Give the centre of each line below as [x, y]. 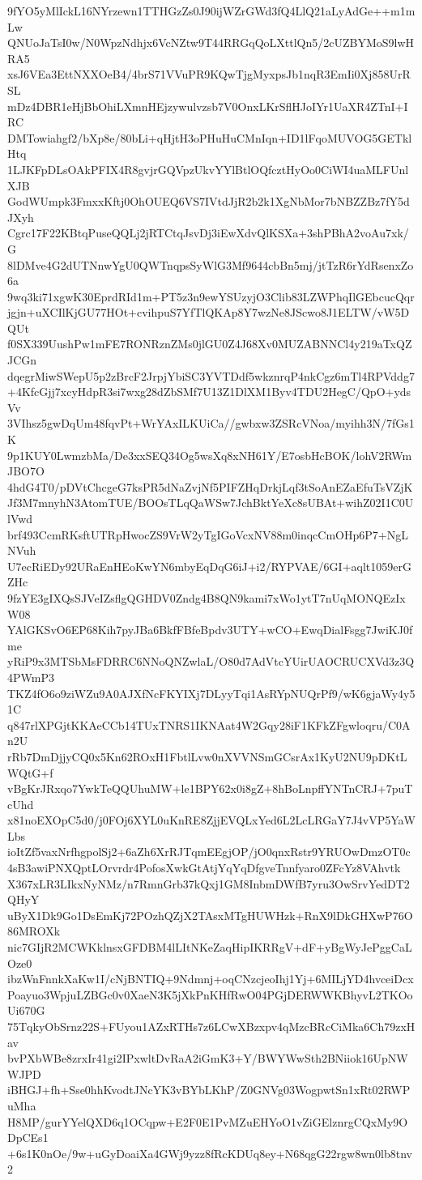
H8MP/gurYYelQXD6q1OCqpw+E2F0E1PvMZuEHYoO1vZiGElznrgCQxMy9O [208, 1121]
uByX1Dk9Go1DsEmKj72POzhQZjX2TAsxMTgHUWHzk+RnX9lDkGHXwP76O [210, 915]
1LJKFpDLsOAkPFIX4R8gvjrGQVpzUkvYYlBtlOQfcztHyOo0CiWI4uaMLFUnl [208, 169]
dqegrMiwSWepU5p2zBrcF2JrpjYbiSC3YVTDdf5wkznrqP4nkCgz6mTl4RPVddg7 [211, 375]
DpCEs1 [28, 1137]
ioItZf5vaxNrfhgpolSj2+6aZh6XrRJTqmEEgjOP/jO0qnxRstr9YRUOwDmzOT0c [209, 852]
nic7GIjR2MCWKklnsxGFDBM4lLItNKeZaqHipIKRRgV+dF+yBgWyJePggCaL [210, 947]
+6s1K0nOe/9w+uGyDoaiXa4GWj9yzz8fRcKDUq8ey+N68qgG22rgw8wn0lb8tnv [210, 1153]
